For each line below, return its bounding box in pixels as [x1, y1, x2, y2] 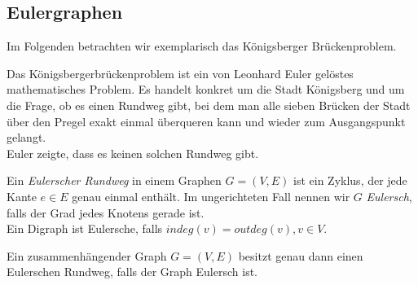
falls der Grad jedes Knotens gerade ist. [7, 204, 205, 221]
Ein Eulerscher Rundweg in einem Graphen [7, 172, 222, 189]
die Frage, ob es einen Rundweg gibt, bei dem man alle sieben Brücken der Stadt [7, 96, 411, 113]
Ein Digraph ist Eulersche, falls [7, 220, 163, 237]
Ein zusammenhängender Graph [7, 247, 167, 264]
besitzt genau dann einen [238, 247, 363, 264]
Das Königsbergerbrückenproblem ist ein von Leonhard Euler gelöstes [7, 64, 354, 81]
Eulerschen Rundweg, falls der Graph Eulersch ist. [7, 263, 257, 280]
